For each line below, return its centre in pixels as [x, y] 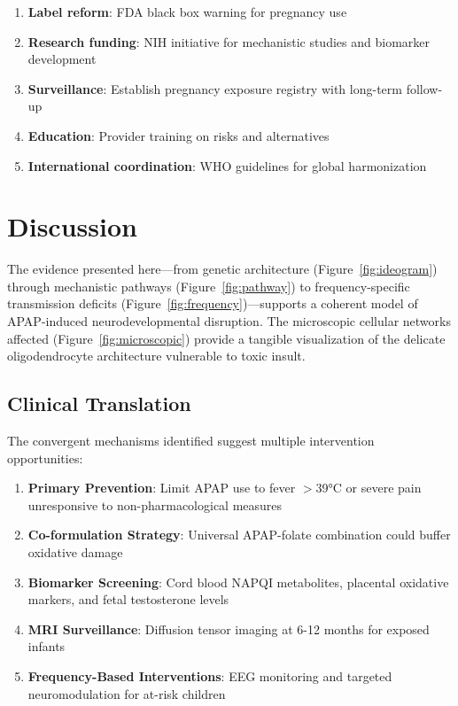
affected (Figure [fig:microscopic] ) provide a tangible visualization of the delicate [226, 338]
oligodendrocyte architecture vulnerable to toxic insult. [156, 356]
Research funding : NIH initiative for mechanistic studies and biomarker [229, 41]
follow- [424, 88]
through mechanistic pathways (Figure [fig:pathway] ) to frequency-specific [209, 286]
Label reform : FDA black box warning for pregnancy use [187, 12]
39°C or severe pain [369, 488]
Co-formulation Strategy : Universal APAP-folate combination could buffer [239, 535]
